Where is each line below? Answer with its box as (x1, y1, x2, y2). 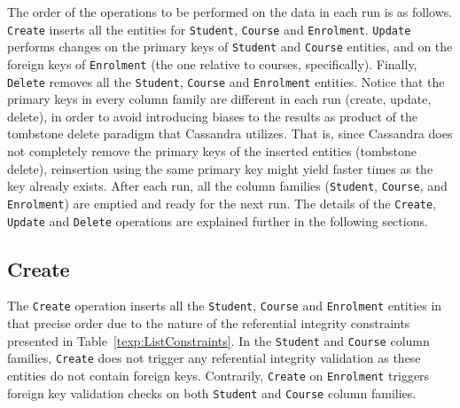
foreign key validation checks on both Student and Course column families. (7, 383, 417, 402)
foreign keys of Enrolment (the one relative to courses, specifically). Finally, (7, 54, 417, 73)
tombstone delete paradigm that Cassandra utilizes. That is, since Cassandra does (7, 124, 453, 143)
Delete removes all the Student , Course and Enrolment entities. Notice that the (7, 72, 445, 90)
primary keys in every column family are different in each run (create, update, (7, 90, 432, 108)
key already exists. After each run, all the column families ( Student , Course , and (7, 177, 448, 195)
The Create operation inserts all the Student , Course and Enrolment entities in (7, 296, 442, 315)
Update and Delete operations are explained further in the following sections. (7, 211, 428, 230)
